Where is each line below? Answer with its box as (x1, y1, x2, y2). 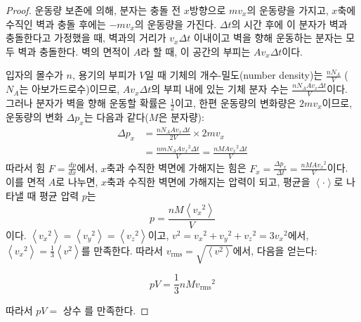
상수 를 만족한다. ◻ (63, 303, 149, 318)
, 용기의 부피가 (72, 67, 136, 82)
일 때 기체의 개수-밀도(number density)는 (145, 67, 323, 82)
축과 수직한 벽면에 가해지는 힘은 (106, 160, 247, 175)
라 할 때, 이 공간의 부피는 (140, 44, 251, 58)
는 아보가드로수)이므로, (19, 82, 120, 96)
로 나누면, (55, 174, 98, 189)
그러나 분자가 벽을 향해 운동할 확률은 (6, 96, 167, 110)
